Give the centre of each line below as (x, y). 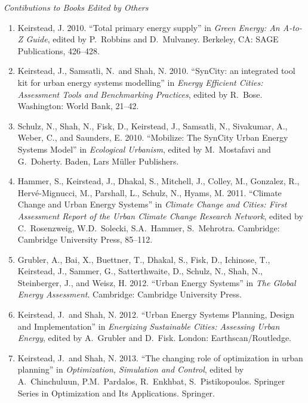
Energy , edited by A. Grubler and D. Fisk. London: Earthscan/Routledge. (155, 338)
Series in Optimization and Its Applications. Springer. (116, 393)
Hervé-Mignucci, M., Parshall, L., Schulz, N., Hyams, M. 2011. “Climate (150, 192)
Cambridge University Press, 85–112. (85, 239)
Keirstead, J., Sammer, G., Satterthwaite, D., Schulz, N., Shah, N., (140, 271)
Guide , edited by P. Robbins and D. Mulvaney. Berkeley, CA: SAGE (152, 39)
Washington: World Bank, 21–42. (78, 106)
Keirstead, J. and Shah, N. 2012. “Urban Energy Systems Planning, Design (156, 314)
